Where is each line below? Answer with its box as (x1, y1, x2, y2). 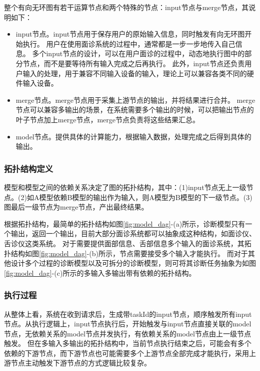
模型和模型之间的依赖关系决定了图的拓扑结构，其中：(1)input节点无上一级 (4, 181, 246, 192)
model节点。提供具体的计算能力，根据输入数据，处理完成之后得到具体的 (15, 131, 251, 141)
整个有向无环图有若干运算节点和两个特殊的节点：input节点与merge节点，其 (4, 2, 249, 12)
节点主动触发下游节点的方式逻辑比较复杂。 (10, 357, 151, 368)
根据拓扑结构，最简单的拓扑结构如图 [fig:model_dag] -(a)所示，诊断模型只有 (4, 218, 245, 229)
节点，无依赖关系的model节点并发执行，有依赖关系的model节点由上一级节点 (4, 328, 251, 338)
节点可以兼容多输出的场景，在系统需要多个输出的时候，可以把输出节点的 (15, 104, 254, 115)
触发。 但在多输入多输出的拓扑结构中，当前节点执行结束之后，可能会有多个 (4, 338, 251, 348)
